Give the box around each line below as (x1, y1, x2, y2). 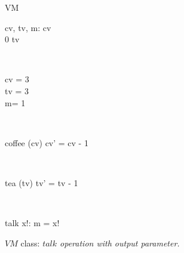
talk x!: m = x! (5, 217, 60, 229)
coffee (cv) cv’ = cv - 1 (5, 136, 88, 149)
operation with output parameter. (60, 236, 180, 249)
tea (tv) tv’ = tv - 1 (5, 176, 78, 189)
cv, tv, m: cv (5, 21, 51, 33)
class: (20, 236, 40, 249)
